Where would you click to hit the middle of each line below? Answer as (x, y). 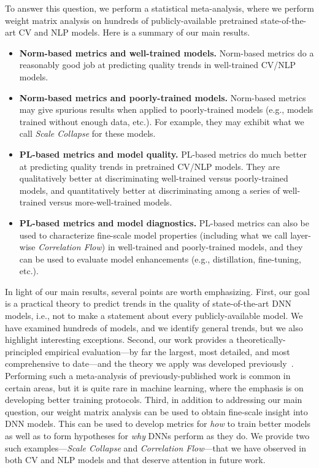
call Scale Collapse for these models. (87, 133)
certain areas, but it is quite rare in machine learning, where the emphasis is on (154, 387)
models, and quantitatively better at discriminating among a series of (150, 190)
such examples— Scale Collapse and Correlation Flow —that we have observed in (156, 447)
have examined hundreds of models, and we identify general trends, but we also (154, 327)
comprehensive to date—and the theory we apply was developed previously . (149, 363)
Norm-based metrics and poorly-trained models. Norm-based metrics (163, 97)
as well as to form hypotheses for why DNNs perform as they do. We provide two (157, 435)
